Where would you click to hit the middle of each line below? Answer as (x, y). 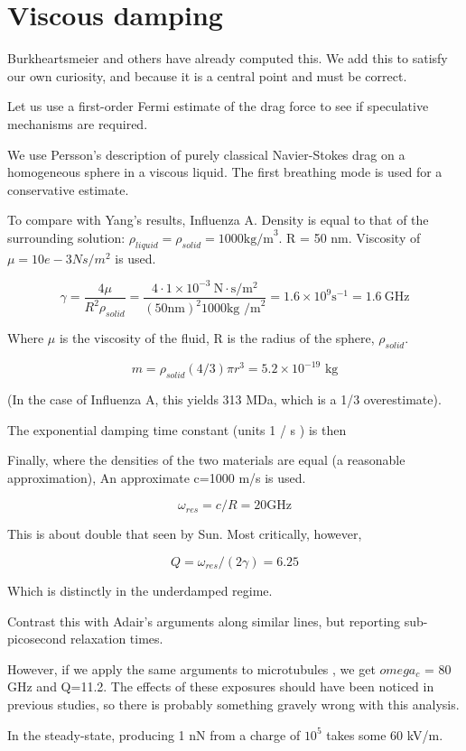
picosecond (37, 639)
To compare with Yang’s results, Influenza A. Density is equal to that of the (218, 220)
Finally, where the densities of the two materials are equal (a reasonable (206, 460)
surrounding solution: (66, 237)
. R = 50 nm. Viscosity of (349, 237)
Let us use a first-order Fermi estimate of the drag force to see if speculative (218, 106)
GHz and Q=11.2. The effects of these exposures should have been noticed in (221, 686)
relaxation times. (117, 639)
